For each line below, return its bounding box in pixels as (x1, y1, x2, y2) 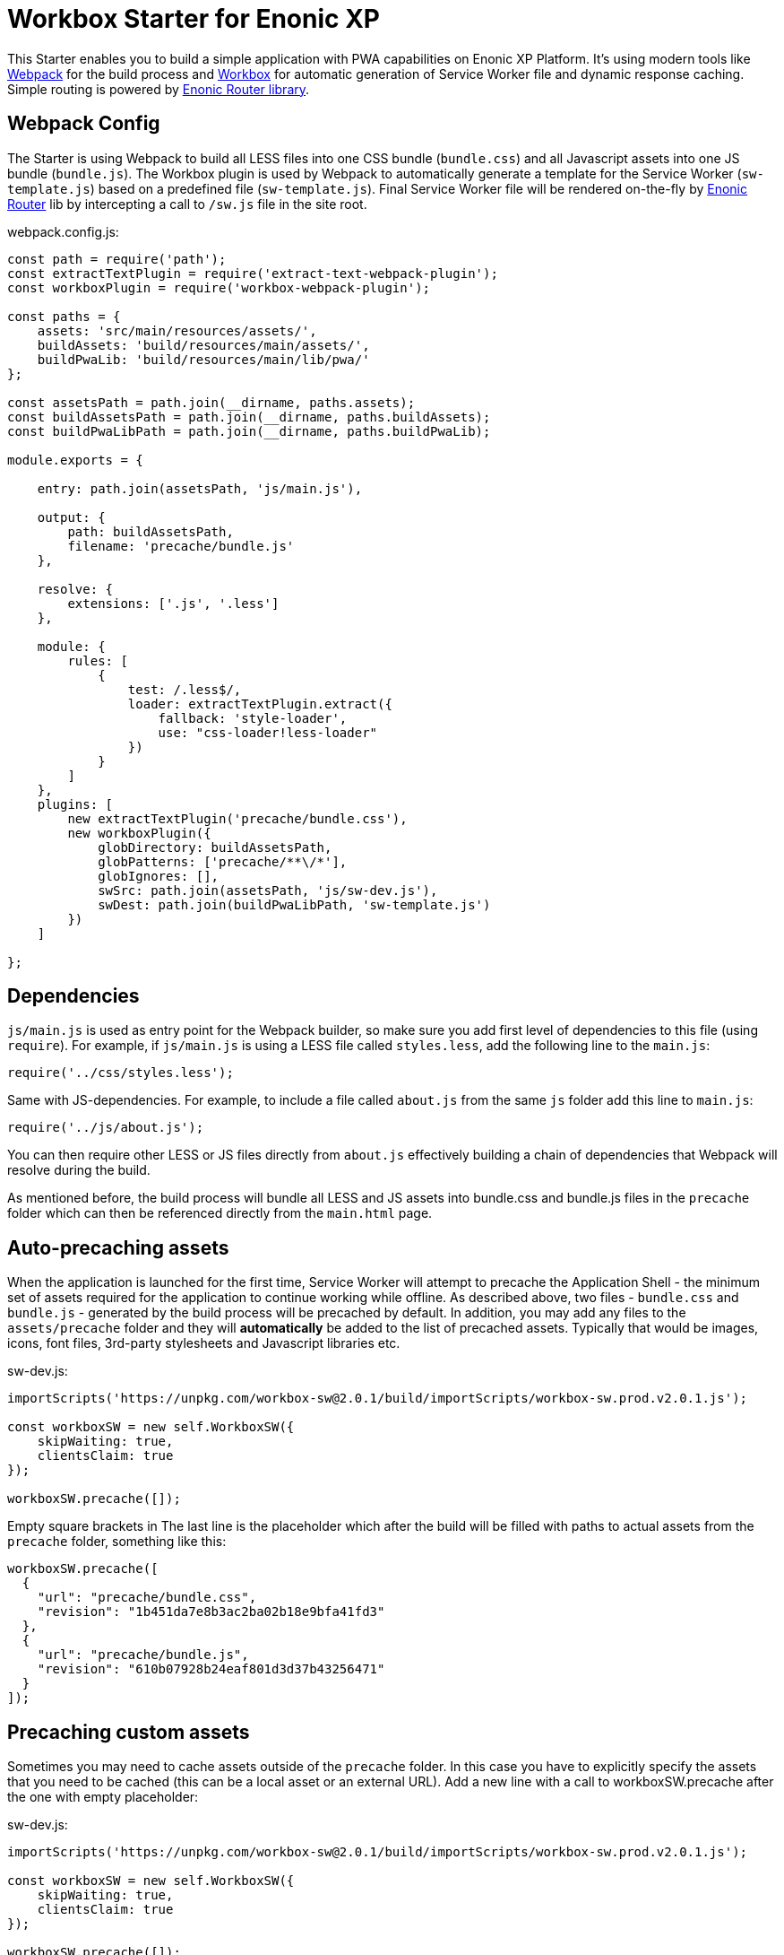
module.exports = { (7, 452, 143, 467)
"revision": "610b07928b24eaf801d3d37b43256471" (37, 1662, 385, 1677)
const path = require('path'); (7, 251, 227, 266)
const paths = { (7, 308, 121, 324)
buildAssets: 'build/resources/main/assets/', (37, 337, 370, 352)
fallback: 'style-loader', (158, 710, 348, 726)
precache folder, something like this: (7, 1534, 227, 1550)
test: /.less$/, (127, 682, 242, 697)
